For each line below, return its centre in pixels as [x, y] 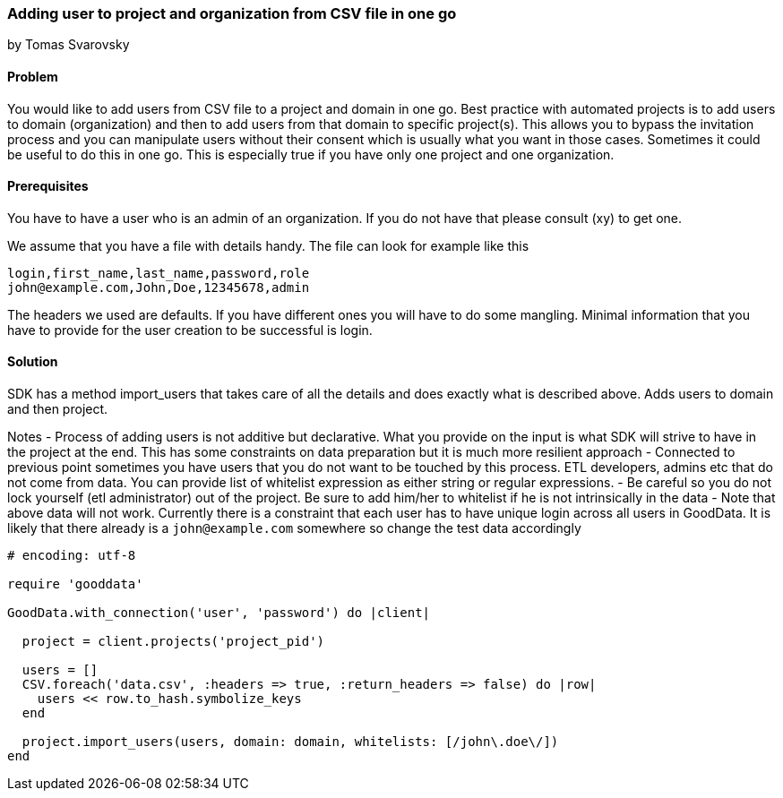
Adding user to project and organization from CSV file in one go [232, 13]
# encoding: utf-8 [72, 556]
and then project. [58, 409]
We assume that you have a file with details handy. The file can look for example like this [268, 245]
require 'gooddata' [75, 584]
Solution [33, 362]
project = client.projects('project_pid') [173, 642]
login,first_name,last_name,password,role [159, 273]
